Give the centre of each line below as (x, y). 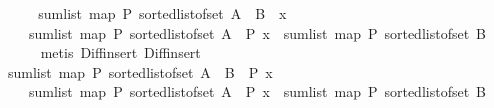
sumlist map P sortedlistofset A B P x (140, 71)
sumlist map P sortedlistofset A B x (162, 13)
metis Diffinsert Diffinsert (120, 52)
